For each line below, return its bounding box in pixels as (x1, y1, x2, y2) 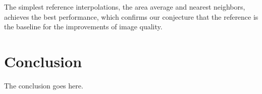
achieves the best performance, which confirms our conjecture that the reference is (4, 11, 258, 22)
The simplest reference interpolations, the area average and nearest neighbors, (4, 2, 245, 12)
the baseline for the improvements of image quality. (4, 21, 163, 32)
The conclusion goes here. (4, 80, 83, 90)
